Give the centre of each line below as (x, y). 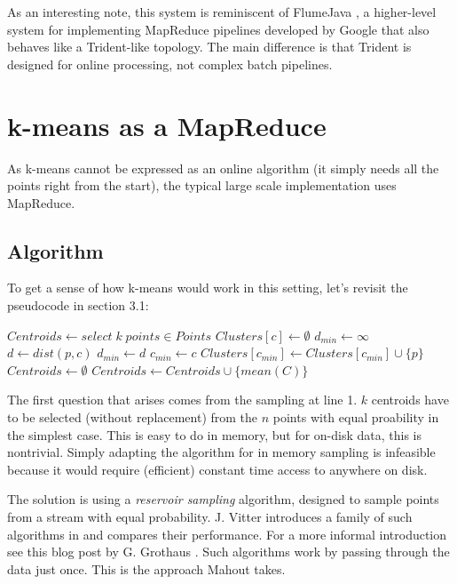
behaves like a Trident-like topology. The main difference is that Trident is (209, 47)
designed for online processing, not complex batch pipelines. (170, 64)
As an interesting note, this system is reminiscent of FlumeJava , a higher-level (222, 12)
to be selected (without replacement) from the (133, 417)
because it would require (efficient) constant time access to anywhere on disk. (217, 469)
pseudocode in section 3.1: (78, 305)
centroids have (410, 400)
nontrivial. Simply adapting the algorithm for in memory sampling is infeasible (221, 452)
